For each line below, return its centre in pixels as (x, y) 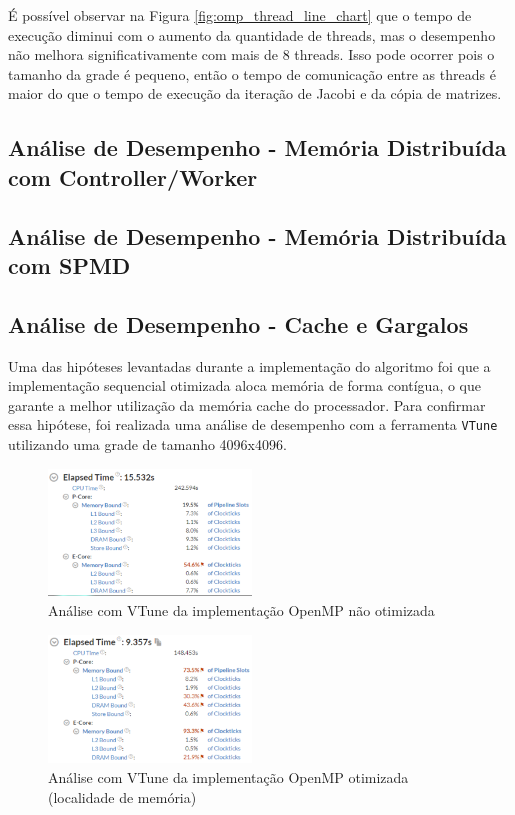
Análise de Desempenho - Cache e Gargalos (238, 323)
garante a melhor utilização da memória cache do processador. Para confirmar (247, 404)
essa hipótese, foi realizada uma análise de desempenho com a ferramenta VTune (253, 424)
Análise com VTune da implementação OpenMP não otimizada (241, 609)
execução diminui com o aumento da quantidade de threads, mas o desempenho (252, 34)
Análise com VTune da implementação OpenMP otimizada (228, 777)
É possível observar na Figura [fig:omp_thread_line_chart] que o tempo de (240, 15)
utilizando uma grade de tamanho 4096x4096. (147, 443)
